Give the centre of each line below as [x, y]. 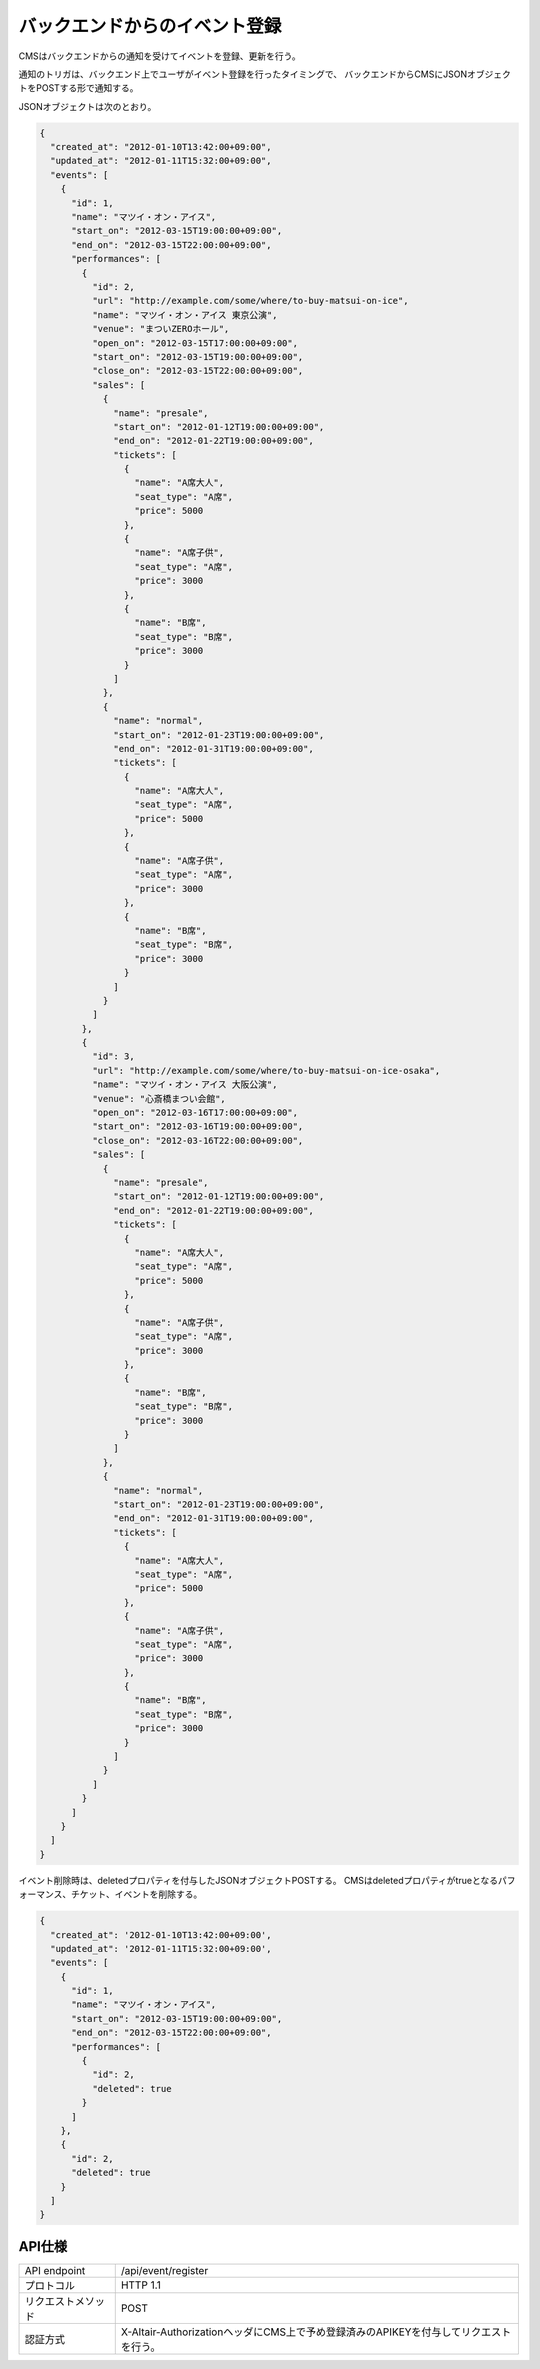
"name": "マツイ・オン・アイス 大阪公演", [184, 1084]
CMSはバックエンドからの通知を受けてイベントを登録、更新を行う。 [160, 56]
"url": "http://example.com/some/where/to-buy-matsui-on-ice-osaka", [266, 1070]
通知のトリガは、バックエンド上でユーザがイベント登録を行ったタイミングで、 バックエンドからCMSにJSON [243, 74]
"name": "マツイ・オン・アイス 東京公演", [184, 314]
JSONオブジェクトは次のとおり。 [87, 106]
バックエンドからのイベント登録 [150, 26]
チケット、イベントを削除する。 [136, 1894]
